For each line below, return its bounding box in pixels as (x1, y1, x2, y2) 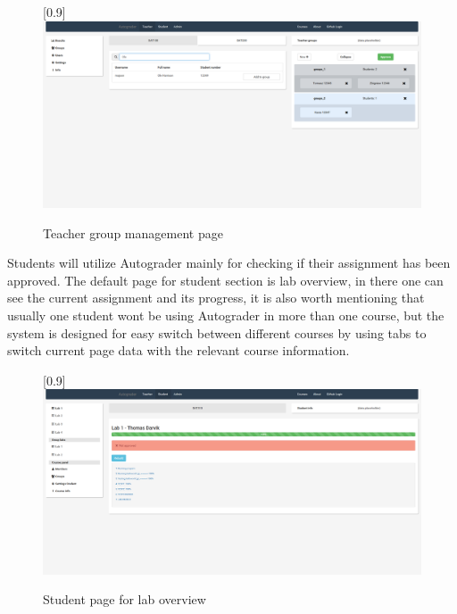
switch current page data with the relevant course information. (7, 341, 350, 360)
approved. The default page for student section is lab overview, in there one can (7, 270, 444, 289)
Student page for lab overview (43, 590, 206, 609)
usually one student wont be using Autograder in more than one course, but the (7, 306, 445, 325)
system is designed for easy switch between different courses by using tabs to (7, 323, 427, 342)
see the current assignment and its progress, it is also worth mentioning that (7, 288, 425, 307)
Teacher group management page (43, 223, 223, 242)
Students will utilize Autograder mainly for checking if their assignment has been (7, 253, 451, 272)
